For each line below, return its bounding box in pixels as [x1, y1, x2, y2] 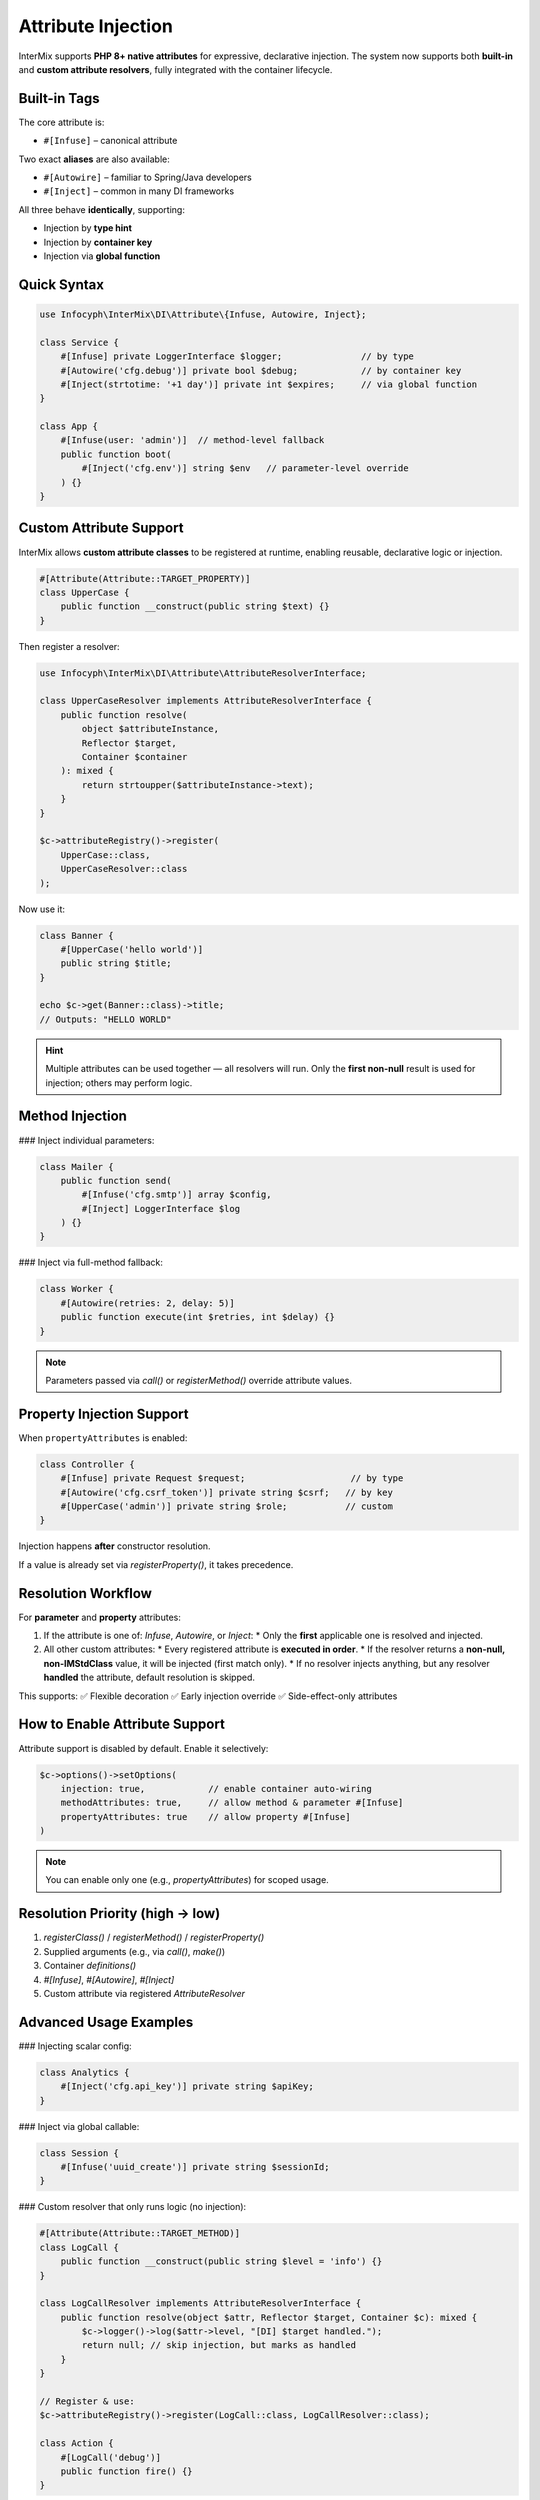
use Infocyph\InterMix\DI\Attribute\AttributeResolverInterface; [39, 667, 367, 679]
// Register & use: [39, 2396, 135, 2407]
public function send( [60, 1175, 172, 1186]
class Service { [39, 336, 120, 348]
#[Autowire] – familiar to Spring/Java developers [43, 171, 252, 184]
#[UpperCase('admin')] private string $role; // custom [60, 1501, 394, 1512]
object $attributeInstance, [81, 723, 220, 735]
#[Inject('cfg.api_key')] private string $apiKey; [60, 2081, 314, 2092]
